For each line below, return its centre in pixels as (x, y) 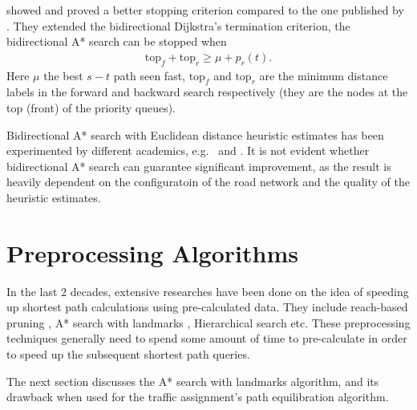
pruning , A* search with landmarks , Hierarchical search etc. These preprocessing (208, 322)
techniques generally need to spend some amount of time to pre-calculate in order (207, 338)
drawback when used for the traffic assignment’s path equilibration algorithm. (198, 397)
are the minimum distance (324, 75)
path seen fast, (149, 75)
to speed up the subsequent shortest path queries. (128, 354)
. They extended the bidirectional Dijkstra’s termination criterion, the (178, 25)
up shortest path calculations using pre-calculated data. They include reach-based (207, 307)
